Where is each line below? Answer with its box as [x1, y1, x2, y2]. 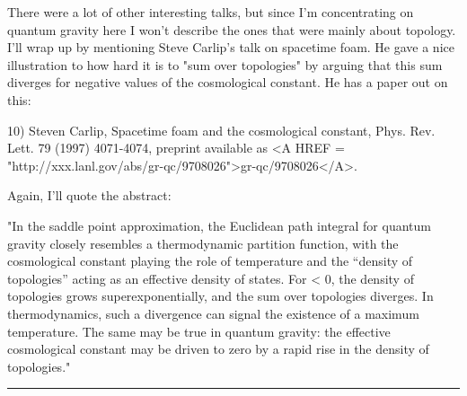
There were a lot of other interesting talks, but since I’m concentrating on [7, 3, 414, 21]
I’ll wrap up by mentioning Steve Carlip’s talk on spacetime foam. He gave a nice [7, 38, 454, 57]
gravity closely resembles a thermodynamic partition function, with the [7, 233, 399, 252]
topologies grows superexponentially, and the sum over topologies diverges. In [7, 286, 434, 305]
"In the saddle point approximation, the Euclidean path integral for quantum [7, 216, 431, 234]
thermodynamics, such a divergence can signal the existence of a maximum [7, 304, 419, 322]
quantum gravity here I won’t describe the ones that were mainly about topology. [7, 20, 456, 39]
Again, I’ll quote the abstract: [7, 186, 172, 205]
